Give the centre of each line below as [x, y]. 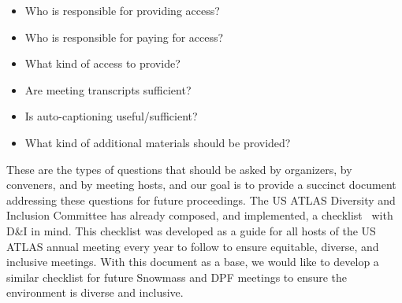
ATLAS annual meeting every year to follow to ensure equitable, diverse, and [193, 246]
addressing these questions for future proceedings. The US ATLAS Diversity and [201, 200]
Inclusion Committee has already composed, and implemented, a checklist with [200, 215]
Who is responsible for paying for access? [124, 37]
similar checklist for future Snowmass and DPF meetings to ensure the [177, 277]
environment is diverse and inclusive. [95, 292]
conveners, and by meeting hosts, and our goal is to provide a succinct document [201, 185]
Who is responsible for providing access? [122, 10]
